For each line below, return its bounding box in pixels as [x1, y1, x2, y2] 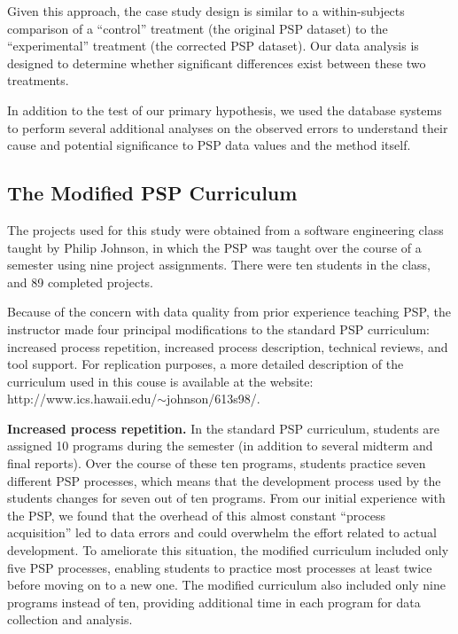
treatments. [7, 71, 69, 90]
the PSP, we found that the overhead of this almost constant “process [7, 505, 386, 524]
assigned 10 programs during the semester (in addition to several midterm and [7, 436, 433, 455]
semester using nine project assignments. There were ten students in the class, [7, 255, 431, 274]
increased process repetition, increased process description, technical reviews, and [7, 337, 448, 356]
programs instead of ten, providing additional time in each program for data [7, 592, 421, 611]
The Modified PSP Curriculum [7, 179, 298, 207]
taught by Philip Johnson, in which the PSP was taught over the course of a [7, 238, 422, 256]
